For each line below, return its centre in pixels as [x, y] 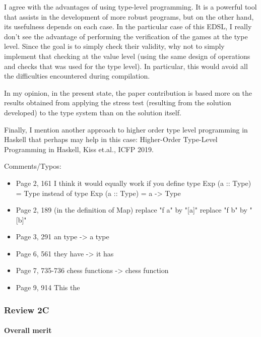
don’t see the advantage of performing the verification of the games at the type [126, 36]
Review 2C [27, 310]
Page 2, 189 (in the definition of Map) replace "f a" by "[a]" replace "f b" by [132, 210]
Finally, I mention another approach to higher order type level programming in [126, 129]
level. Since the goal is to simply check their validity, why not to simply [114, 46]
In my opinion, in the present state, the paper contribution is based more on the [128, 92]
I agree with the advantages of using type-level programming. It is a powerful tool [130, 7]
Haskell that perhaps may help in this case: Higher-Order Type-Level [111, 139]
